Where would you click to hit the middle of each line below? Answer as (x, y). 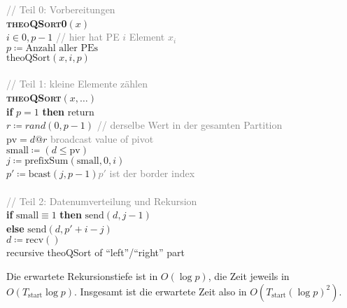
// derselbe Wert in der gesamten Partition (190, 125)
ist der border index (152, 173)
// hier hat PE (88, 37)
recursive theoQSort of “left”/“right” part (96, 252)
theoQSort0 (37, 23)
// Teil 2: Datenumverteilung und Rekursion (102, 201)
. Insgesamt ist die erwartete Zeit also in (161, 291)
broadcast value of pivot (102, 138)
